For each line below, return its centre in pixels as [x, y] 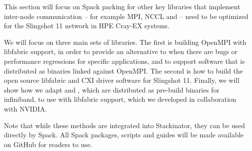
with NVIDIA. [26, 108]
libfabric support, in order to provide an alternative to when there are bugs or [121, 51]
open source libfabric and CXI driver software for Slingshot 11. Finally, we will [122, 80]
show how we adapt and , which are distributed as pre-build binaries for [112, 89]
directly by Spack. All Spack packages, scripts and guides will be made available [124, 135]
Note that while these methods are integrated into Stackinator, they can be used [125, 125]
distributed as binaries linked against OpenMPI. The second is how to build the [124, 70]
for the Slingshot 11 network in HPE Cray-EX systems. [87, 26]
